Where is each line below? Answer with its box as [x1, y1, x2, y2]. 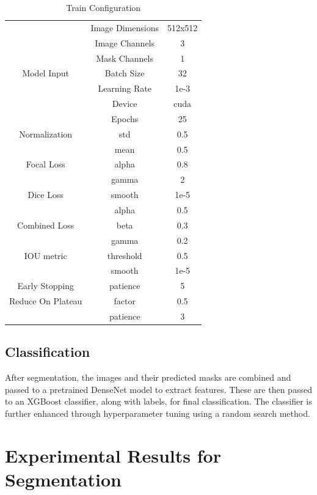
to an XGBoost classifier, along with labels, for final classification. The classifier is [5, 395, 312, 408]
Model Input [22, 67, 70, 79]
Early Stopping [17, 279, 74, 292]
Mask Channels [96, 51, 153, 64]
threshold [107, 249, 142, 262]
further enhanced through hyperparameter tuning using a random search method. [5, 406, 310, 419]
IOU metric [24, 249, 67, 262]
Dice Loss [27, 188, 64, 201]
